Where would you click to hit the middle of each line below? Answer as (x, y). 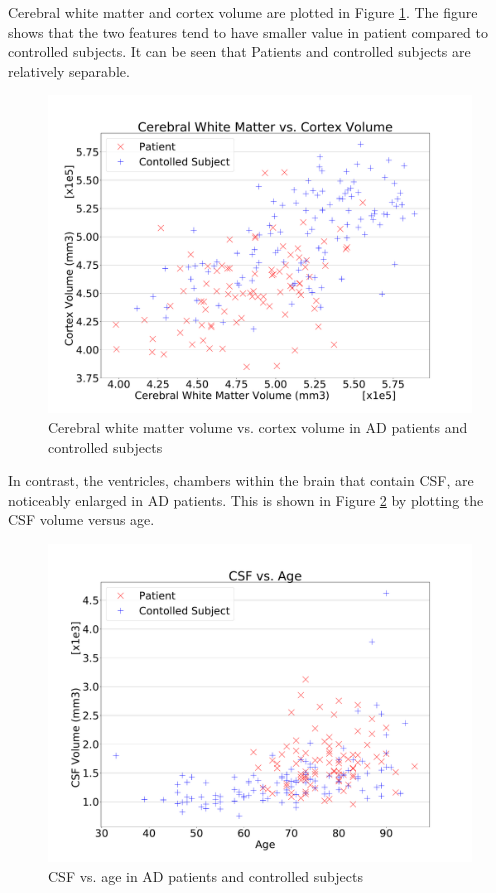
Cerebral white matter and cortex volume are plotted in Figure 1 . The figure (243, 12)
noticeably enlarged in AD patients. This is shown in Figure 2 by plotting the (246, 499)
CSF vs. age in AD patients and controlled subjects (205, 875)
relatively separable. (69, 70)
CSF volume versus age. (81, 519)
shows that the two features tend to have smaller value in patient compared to (248, 31)
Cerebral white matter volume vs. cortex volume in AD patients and (258, 426)
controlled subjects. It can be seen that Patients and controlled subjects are (239, 51)
